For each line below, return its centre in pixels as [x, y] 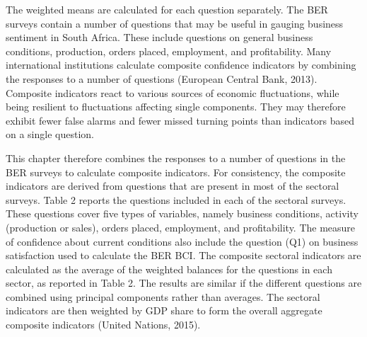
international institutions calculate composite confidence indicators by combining [181, 65]
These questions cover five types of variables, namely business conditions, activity [182, 213]
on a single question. [50, 134]
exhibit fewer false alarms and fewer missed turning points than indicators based [180, 120]
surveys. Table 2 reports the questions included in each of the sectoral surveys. [176, 199]
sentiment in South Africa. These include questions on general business [159, 37]
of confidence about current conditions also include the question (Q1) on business [182, 241]
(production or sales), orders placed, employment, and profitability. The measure [181, 227]
